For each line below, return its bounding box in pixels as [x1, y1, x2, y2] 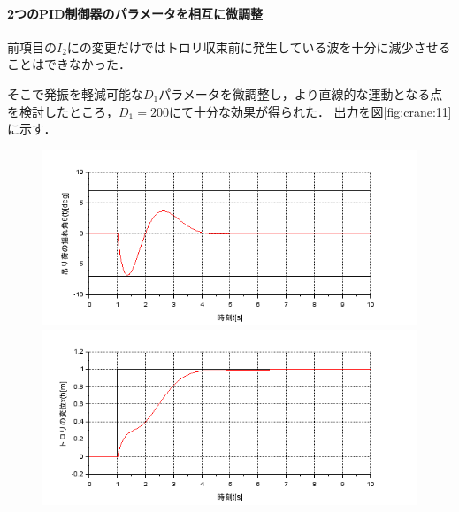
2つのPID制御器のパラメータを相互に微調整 [7, 4, 264, 22]
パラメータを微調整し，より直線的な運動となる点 [158, 84, 443, 103]
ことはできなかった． [7, 55, 131, 73]
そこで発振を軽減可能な [7, 84, 143, 103]
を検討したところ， [7, 102, 119, 120]
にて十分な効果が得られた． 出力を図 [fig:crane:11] [168, 102, 452, 120]
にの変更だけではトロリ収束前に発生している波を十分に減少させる [66, 37, 451, 56]
